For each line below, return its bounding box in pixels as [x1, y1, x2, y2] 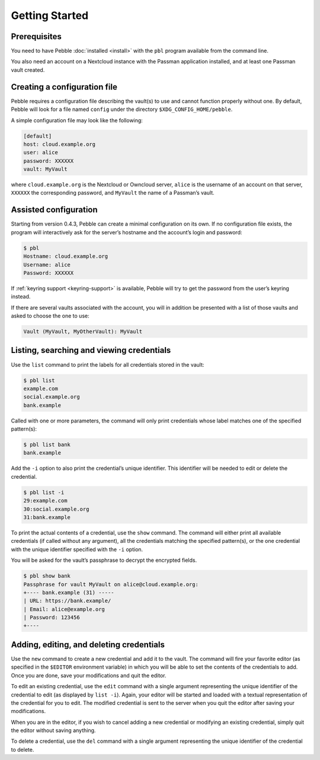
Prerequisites [11, 31, 62, 42]
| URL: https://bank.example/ [23, 597, 111, 605]
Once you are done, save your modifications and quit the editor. [11, 672, 167, 679]
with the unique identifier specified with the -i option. [11, 546, 143, 553]
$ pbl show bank [23, 573, 71, 580]
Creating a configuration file [11, 82, 118, 92]
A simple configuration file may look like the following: [11, 116, 143, 124]
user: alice [23, 149, 59, 156]
